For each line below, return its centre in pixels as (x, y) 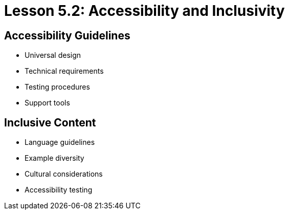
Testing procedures (57, 87)
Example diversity (54, 158)
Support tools (47, 103)
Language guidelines (60, 142)
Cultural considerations (64, 174)
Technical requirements (64, 71)
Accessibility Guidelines (67, 35)
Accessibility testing (59, 190)
